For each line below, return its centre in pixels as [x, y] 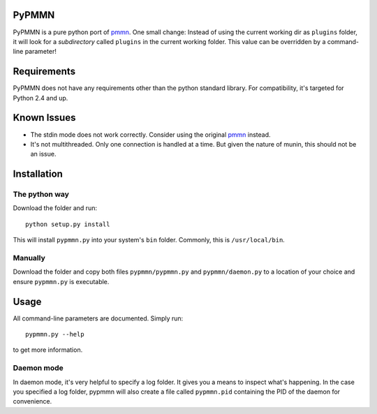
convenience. [32, 401]
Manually [29, 258]
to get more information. [48, 350]
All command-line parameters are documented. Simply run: [98, 318]
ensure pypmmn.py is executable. [61, 281]
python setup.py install [68, 224]
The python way [41, 194]
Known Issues [44, 118]
